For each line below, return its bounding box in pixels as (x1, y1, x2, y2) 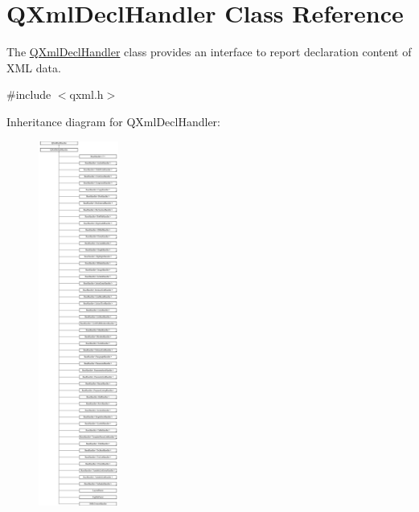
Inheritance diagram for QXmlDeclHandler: (6, 113, 220, 129)
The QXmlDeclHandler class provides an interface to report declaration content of (6, 43, 412, 60)
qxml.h (69, 86, 104, 103)
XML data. (6, 59, 61, 76)
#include (6, 86, 51, 103)
